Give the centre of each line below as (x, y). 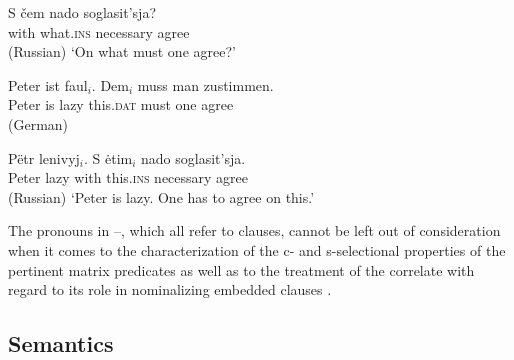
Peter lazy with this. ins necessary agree (128, 177)
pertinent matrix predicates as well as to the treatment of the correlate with (241, 269)
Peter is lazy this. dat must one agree (121, 104)
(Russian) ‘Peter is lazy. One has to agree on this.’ (161, 196)
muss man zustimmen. (205, 84)
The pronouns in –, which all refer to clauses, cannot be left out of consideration (254, 230)
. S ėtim (108, 157)
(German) (38, 123)
